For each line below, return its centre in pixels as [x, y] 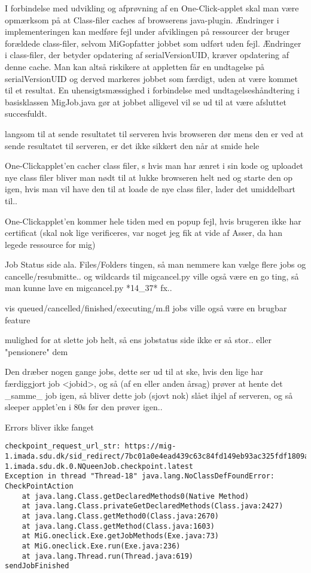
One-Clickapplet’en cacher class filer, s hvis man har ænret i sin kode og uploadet [154, 166]
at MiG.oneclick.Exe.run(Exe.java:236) [101, 546]
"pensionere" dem [36, 351]
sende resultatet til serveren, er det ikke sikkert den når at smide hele [132, 145]
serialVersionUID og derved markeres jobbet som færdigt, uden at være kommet [151, 78]
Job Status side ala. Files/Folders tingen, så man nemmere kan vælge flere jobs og [155, 264]
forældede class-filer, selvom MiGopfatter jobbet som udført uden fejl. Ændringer [153, 43]
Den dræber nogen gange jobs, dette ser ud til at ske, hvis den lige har [134, 372]
